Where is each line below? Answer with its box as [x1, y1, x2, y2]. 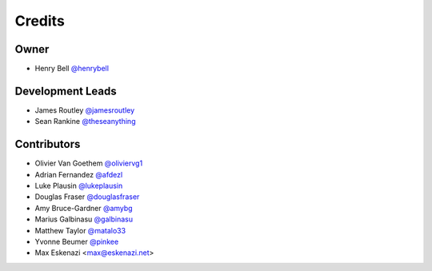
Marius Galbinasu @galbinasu [34, 214, 134, 224]
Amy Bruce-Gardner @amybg [34, 203, 133, 213]
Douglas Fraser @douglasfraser [34, 192, 140, 201]
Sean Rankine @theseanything [34, 117, 136, 126]
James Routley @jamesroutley [34, 105, 135, 115]
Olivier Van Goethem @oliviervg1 [34, 158, 143, 168]
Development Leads [14, 84, 118, 98]
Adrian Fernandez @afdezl [34, 169, 123, 179]
